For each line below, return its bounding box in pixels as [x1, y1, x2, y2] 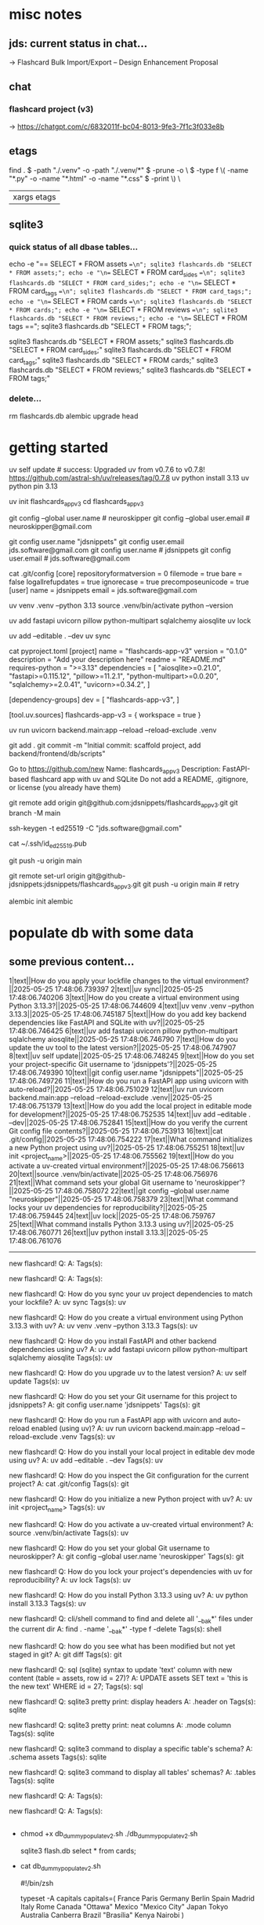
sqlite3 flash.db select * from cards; [20, 1846, 136, 1855]
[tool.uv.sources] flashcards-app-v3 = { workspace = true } [9, 710, 201, 720]
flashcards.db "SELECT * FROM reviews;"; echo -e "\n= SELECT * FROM [9, 312, 248, 323]
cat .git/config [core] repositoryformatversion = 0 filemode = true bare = [9, 569, 243, 579]
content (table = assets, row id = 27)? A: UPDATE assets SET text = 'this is [9, 1673, 248, 1682]
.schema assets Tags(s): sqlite [9, 1752, 107, 1762]
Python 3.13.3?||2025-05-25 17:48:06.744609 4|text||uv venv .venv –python [9, 1001, 255, 1010]
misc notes [9, 5, 82, 24]
